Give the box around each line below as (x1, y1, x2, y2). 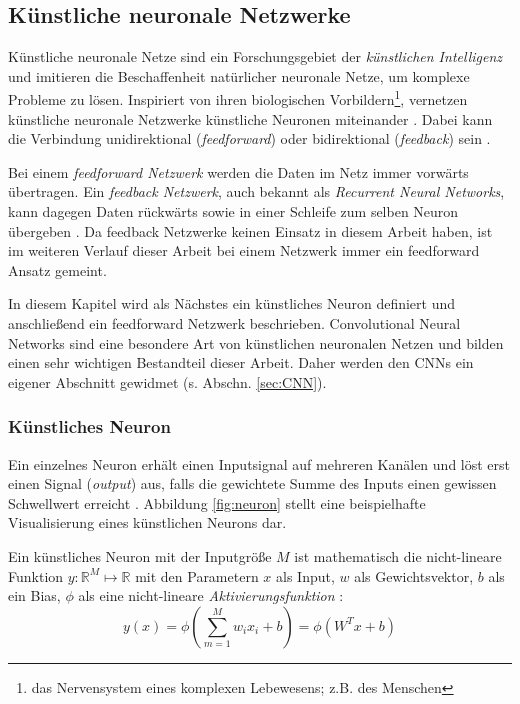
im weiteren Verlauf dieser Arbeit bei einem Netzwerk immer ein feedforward (8, 240, 480, 261)
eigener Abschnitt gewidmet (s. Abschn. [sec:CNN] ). (8, 371, 327, 392)
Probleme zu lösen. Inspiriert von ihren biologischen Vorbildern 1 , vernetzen (8, 86, 468, 110)
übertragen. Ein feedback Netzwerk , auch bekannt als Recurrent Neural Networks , (8, 181, 505, 202)
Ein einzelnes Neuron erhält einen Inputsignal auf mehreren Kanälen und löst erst (8, 453, 511, 474)
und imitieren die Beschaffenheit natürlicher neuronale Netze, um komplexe (8, 65, 470, 86)
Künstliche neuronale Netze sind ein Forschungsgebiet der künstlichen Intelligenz (8, 46, 502, 67)
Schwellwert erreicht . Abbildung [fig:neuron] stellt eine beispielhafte (8, 492, 426, 513)
